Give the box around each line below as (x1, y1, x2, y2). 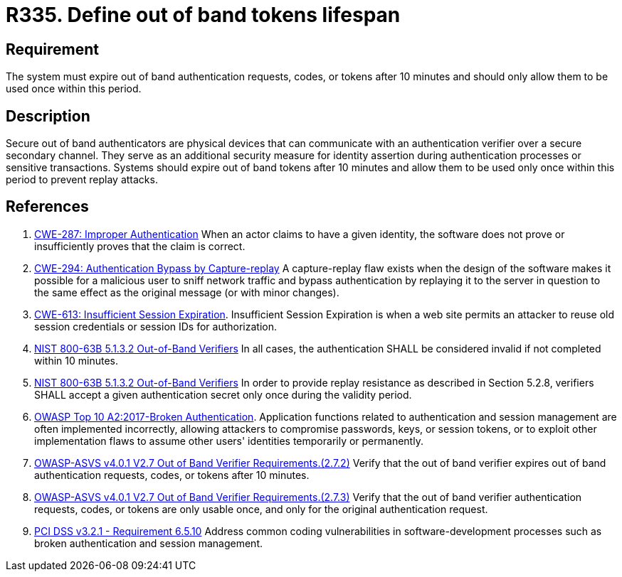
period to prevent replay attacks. (6, 173, 158, 186)
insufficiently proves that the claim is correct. (34, 239, 246, 252)
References (6, 198, 89, 216)
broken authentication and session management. (34, 536, 263, 549)
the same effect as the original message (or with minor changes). (34, 286, 339, 298)
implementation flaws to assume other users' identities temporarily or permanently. (34, 434, 423, 447)
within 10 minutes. (34, 354, 119, 367)
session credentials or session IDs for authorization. (34, 320, 278, 333)
